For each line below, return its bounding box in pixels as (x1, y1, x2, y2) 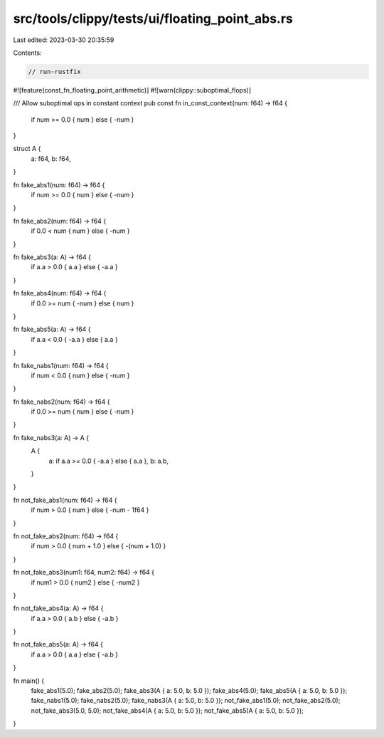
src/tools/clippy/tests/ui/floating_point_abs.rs (13, 11, 293, 26)
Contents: (13, 48, 42, 57)
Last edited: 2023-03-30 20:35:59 (13, 36, 114, 44)
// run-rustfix (28, 68, 81, 75)
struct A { (13, 145, 41, 153)
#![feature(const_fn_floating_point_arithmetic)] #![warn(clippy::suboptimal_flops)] (13, 85, 252, 94)
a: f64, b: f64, (31, 154, 71, 163)
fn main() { (13, 676, 45, 685)
